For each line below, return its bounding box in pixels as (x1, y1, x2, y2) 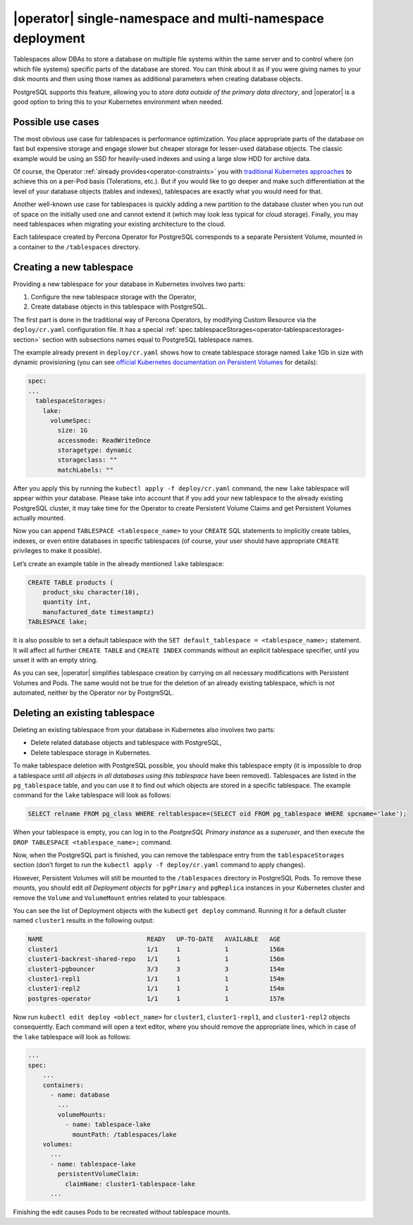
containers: (42, 1081, 85, 1089)
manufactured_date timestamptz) (42, 608, 155, 616)
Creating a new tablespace (13, 261, 134, 273)
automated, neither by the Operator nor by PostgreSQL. (13, 688, 174, 697)
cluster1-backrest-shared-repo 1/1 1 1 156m (27, 955, 285, 963)
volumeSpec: (50, 417, 92, 424)
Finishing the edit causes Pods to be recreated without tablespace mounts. (13, 1207, 230, 1216)
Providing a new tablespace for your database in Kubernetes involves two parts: (13, 280, 246, 288)
